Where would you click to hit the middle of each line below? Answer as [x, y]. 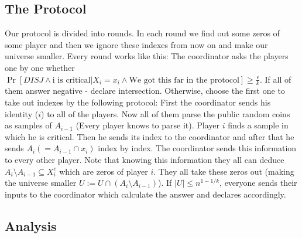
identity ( [22, 113]
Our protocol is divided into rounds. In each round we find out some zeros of [142, 33]
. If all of [275, 79]
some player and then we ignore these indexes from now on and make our [136, 44]
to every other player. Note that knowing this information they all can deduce [145, 159]
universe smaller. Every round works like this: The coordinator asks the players [147, 56]
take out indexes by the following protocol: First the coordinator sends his [138, 102]
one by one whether [40, 67]
